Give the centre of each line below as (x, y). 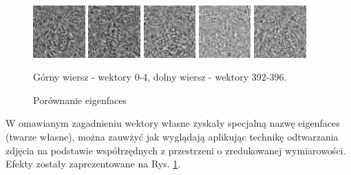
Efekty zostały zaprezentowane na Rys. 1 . (93, 164)
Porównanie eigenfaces (80, 100)
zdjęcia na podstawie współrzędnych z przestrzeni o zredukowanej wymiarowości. (176, 150)
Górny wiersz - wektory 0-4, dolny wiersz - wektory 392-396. (160, 77)
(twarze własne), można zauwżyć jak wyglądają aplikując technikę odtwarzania (172, 136)
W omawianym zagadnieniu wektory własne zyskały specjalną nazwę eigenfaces (173, 123)
